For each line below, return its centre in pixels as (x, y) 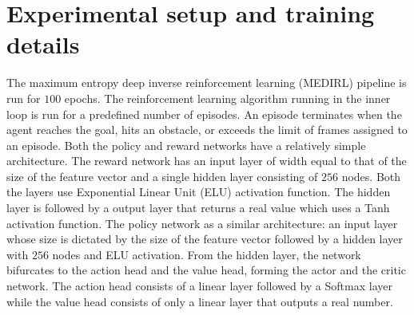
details (43, 44)
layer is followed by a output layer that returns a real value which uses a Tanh (198, 208)
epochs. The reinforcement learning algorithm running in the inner (227, 98)
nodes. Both (371, 176)
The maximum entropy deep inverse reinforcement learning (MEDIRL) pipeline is (207, 83)
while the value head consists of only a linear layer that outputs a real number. (200, 301)
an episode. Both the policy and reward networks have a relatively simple (186, 145)
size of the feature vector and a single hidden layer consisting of (162, 176)
